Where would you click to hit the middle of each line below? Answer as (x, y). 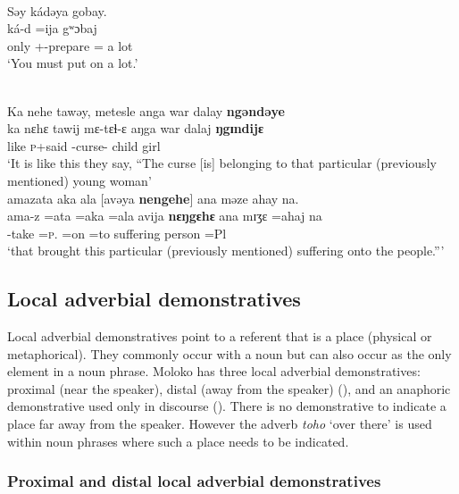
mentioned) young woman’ (79, 180)
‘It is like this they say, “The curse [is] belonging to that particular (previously (222, 163)
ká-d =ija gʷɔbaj (52, 28)
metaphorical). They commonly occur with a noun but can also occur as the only (229, 353)
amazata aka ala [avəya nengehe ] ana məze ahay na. (153, 198)
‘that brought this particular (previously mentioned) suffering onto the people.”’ (226, 251)
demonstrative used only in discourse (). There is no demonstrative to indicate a (227, 406)
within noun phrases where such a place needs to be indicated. (178, 441)
